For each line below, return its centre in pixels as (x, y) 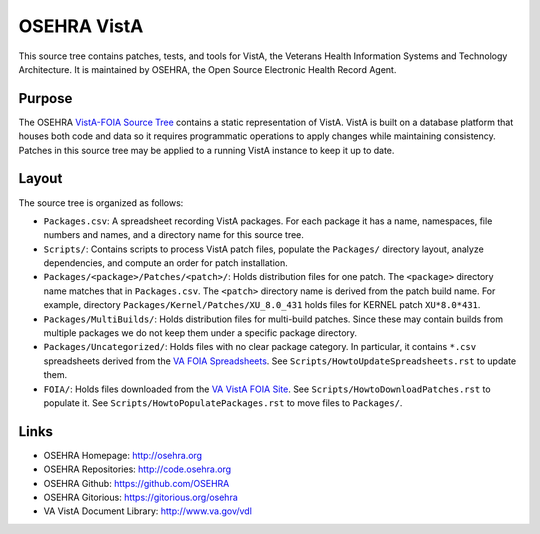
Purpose (45, 98)
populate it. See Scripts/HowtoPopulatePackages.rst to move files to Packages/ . (223, 403)
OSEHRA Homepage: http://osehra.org (123, 455)
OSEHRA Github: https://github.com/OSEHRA (136, 483)
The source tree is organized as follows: (101, 202)
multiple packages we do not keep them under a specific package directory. (200, 333)
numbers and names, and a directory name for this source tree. (174, 235)
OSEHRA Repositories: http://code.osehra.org (137, 469)
